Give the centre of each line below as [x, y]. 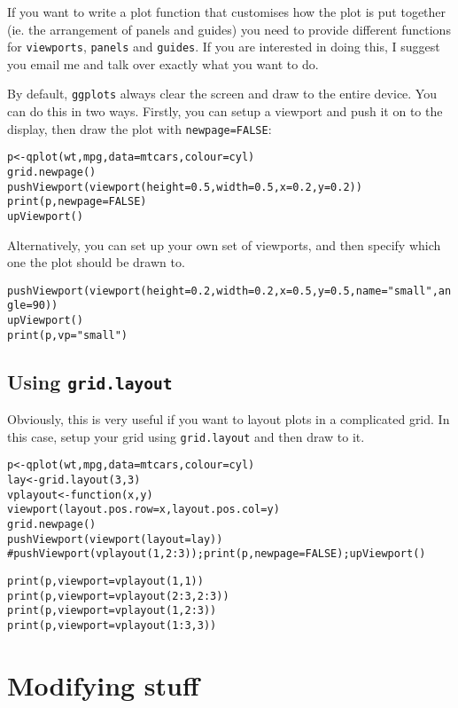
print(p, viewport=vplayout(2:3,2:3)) [118, 596]
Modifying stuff [103, 684]
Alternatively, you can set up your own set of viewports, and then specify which [224, 244]
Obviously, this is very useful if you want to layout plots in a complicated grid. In [229, 419]
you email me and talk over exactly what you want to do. [163, 63]
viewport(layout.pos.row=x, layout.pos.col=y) [144, 510]
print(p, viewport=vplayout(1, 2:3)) [112, 611]
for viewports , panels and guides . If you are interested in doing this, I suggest [224, 47]
